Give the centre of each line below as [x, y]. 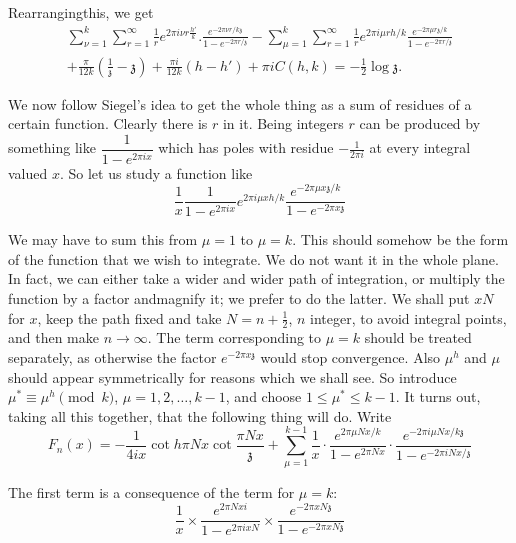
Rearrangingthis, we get [81, 12]
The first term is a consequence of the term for [151, 491]
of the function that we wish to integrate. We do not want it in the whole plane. [253, 258]
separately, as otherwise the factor [112, 357]
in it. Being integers [283, 123]
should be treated [418, 337]
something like [52, 147]
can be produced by [420, 123]
